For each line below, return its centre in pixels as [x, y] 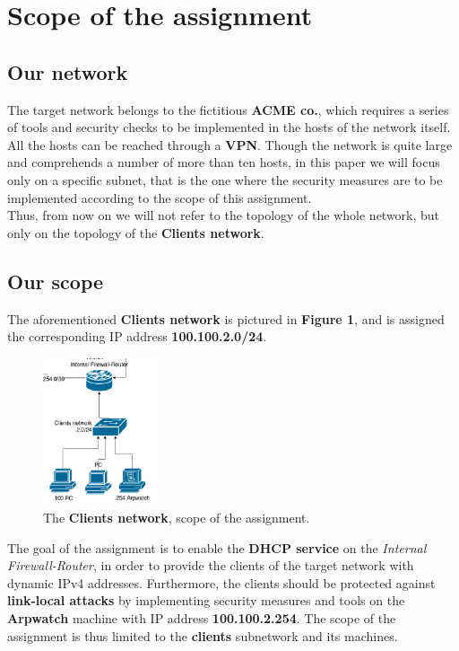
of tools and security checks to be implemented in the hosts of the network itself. [229, 127]
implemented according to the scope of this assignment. [160, 197]
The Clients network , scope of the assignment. [177, 518]
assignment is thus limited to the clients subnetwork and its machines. [203, 635]
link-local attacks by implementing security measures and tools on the [206, 600]
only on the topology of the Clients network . [136, 232]
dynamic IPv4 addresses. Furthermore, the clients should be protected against [221, 582]
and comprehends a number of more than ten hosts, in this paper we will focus [224, 162]
